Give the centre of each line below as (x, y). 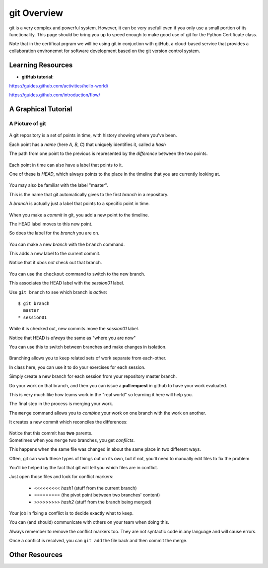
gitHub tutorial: (38, 76)
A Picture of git (28, 124)
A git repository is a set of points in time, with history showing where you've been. (93, 135)
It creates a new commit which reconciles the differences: (68, 422)
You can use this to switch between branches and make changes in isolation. (88, 347)
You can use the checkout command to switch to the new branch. (77, 274)
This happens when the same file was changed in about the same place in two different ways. (105, 449)
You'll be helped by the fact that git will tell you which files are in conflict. (84, 468)
